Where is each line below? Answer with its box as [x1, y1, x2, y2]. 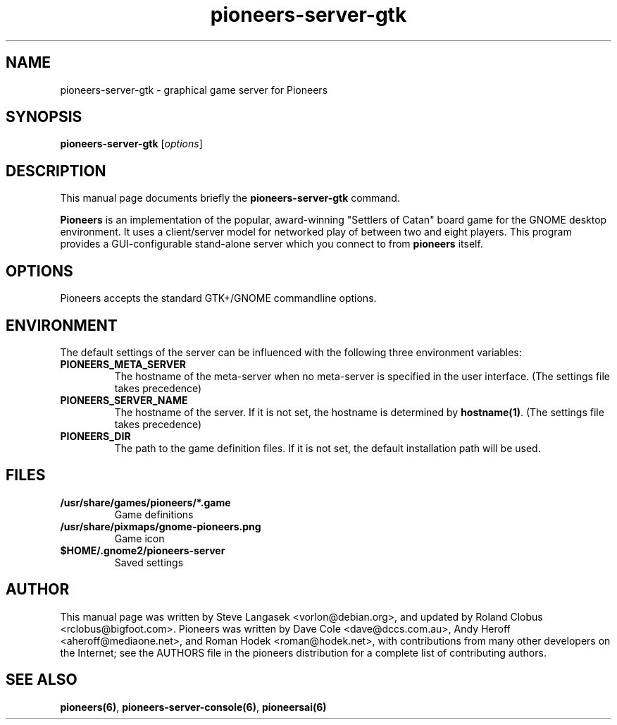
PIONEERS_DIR [60, 429, 131, 442]
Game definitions [114, 508, 194, 520]
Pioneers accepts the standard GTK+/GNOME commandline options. [60, 292, 377, 305]
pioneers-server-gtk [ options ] [60, 138, 203, 150]
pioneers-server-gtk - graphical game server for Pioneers [60, 83, 328, 96]
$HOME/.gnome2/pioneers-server [60, 544, 225, 556]
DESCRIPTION [6, 162, 106, 180]
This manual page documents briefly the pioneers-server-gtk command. [60, 192, 400, 205]
